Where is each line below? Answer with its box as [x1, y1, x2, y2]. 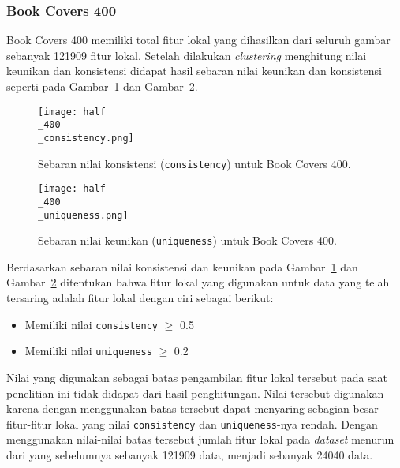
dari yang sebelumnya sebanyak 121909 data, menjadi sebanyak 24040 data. [6, 446, 373, 462]
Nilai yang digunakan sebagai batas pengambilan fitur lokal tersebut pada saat [6, 369, 388, 385]
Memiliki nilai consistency [24, 316, 159, 332]
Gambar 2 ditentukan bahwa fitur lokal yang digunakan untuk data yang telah [6, 274, 390, 290]
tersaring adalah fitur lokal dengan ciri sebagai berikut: [6, 290, 274, 306]
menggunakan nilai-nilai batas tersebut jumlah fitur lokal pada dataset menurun [6, 431, 394, 447]
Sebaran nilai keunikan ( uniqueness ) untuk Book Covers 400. [38, 232, 337, 249]
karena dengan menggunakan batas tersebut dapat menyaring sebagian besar [6, 400, 379, 417]
